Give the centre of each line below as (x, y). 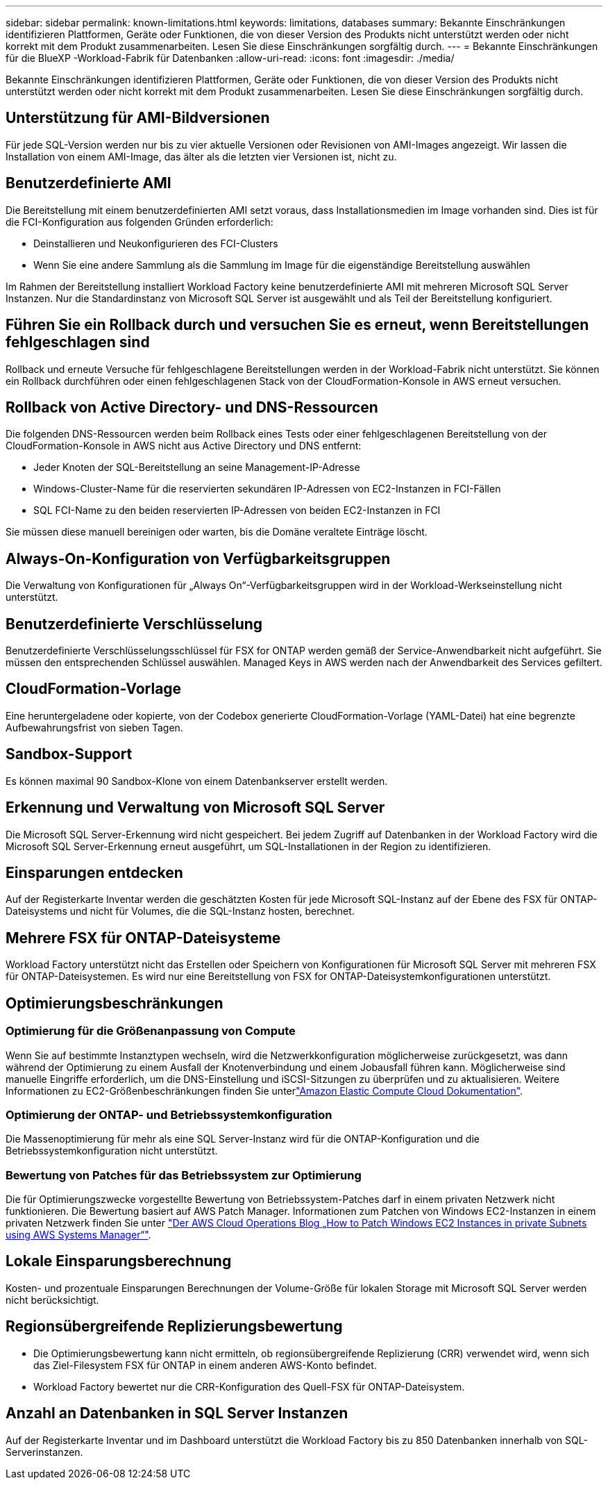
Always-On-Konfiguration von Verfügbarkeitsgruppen (198, 558)
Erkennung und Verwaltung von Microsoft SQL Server (195, 808)
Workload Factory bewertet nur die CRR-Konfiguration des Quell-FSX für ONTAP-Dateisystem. (249, 1386)
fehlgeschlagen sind (78, 342)
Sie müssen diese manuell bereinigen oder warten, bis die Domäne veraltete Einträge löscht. (217, 532)
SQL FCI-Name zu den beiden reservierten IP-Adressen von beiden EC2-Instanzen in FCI (237, 511)
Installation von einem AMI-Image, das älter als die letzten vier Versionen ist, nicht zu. (201, 156)
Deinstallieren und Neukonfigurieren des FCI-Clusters (156, 243)
